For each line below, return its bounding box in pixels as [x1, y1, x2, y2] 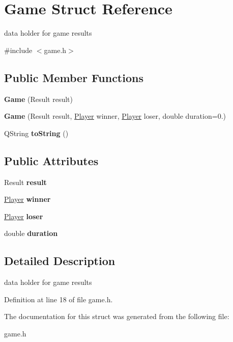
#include [4, 44, 33, 55]
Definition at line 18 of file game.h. [4, 294, 113, 304]
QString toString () [4, 127, 69, 138]
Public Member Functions [4, 69, 143, 85]
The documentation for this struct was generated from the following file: [4, 311, 229, 322]
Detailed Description [4, 253, 115, 269]
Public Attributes [4, 152, 99, 168]
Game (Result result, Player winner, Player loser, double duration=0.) [4, 111, 226, 121]
